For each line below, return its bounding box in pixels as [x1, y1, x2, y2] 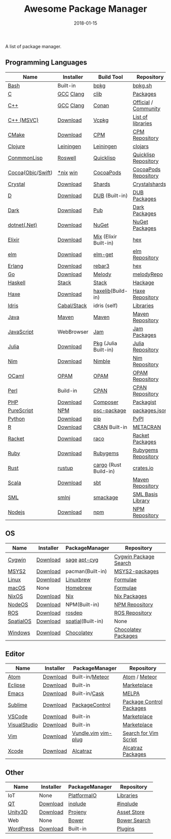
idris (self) [93, 302, 118, 309]
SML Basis [132, 491, 158, 498]
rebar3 [93, 262, 110, 269]
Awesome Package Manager [23, 3, 148, 15]
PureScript [8, 407, 34, 414]
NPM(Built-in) [65, 601, 100, 608]
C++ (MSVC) [8, 116, 39, 123]
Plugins [117, 825, 135, 832]
